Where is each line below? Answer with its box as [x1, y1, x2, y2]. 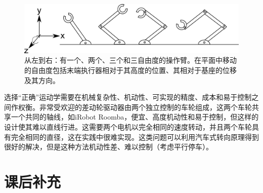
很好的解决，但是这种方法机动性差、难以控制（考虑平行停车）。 [4, 141, 213, 152]
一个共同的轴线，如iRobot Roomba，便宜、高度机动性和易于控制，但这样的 [11, 111, 259, 122]
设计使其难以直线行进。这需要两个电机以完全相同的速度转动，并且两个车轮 [4, 122, 252, 132]
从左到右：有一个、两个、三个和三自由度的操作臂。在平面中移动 [24, 55, 237, 65]
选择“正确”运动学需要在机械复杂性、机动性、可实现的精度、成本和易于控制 [4, 92, 252, 102]
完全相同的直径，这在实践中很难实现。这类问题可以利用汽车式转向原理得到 [11, 131, 259, 142]
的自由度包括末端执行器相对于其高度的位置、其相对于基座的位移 [24, 65, 237, 75]
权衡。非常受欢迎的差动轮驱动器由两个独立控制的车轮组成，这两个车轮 [18, 101, 252, 112]
